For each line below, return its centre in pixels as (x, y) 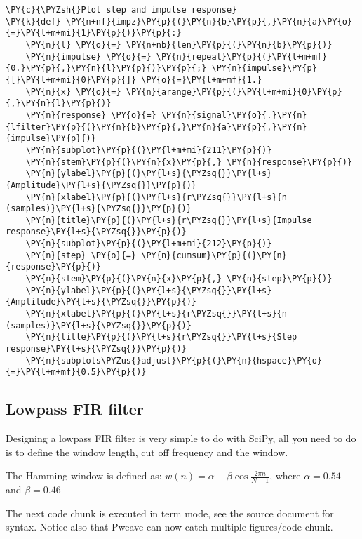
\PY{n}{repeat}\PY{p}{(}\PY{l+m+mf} (242, 56)
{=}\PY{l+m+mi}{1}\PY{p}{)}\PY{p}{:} (94, 33)
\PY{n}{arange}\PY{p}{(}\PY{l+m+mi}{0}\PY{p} (234, 92)
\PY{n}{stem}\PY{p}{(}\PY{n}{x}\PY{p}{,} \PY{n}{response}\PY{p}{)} (189, 162)
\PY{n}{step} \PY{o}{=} (81, 255)
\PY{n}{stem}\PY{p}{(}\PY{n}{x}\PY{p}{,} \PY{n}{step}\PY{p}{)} (179, 279)
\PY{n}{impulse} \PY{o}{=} (88, 56)
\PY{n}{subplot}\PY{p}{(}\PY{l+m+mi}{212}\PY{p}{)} (149, 244)
